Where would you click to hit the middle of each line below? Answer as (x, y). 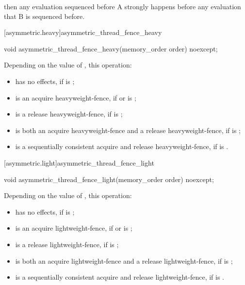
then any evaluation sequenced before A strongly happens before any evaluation (122, 6)
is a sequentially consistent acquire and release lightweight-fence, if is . (120, 277)
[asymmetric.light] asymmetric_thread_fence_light (79, 162)
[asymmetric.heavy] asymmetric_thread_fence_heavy (83, 32)
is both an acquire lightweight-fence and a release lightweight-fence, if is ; (124, 260)
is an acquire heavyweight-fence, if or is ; (76, 97)
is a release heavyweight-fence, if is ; (69, 114)
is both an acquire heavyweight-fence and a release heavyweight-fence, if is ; (128, 130)
